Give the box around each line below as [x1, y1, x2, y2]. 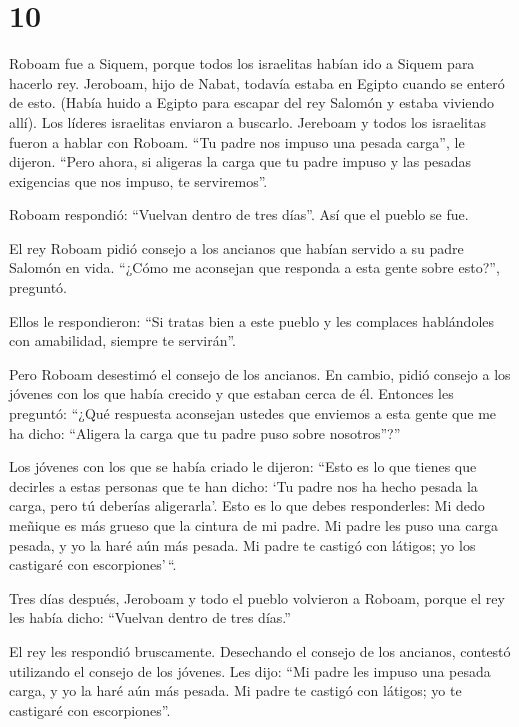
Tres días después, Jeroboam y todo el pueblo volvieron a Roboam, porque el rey [9, 587, 505, 608]
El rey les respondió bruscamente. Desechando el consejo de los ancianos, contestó [9, 640, 511, 661]
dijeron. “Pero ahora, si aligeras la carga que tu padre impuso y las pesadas [9, 151, 472, 172]
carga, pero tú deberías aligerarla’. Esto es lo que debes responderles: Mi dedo [9, 495, 485, 516]
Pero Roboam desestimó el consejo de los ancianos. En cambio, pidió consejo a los [9, 363, 511, 384]
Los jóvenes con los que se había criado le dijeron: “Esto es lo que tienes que [9, 456, 477, 477]
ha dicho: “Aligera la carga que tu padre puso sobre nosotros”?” [9, 422, 401, 443]
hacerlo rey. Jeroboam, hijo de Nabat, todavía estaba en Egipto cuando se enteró [9, 72, 505, 93]
